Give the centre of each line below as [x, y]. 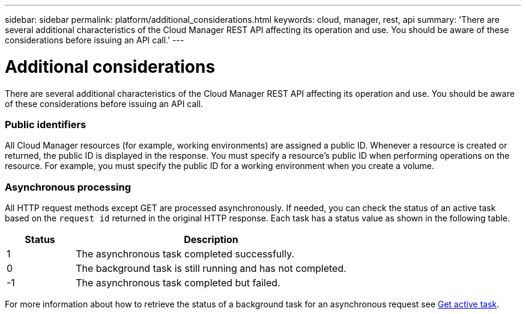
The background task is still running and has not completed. [211, 268]
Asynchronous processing [68, 187]
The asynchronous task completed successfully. [185, 254]
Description [211, 239]
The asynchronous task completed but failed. [178, 283]
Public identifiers [46, 124]
